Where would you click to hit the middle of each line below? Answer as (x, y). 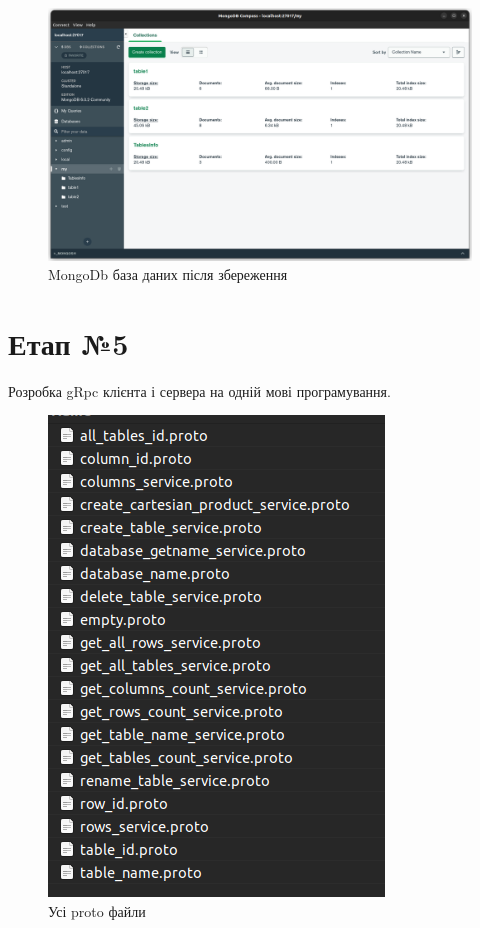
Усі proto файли (97, 911)
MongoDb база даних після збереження (168, 274)
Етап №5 (68, 342)
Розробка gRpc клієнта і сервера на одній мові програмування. (199, 390)
